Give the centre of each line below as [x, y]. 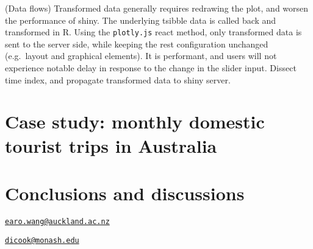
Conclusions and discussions [125, 193]
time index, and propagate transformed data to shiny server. [118, 79]
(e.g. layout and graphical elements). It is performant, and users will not [141, 56]
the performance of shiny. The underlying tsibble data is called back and [141, 20]
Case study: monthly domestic [135, 121]
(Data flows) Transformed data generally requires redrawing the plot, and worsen [157, 8]
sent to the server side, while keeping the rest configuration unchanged [137, 44]
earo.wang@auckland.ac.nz [57, 221]
